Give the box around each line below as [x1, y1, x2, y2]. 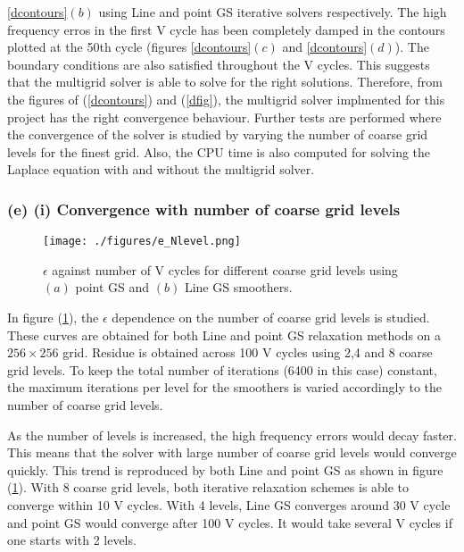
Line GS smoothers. [184, 278, 293, 297]
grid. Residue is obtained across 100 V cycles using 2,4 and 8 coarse [62, 343, 433, 362]
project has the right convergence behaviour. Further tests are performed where [7, 107, 442, 126]
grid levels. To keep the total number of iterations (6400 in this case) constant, [7, 360, 437, 379]
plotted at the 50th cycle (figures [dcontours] [7, 38, 252, 56]
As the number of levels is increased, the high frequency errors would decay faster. [7, 425, 457, 444]
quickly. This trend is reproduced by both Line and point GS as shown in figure [7, 460, 443, 479]
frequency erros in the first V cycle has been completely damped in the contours [7, 20, 445, 38]
